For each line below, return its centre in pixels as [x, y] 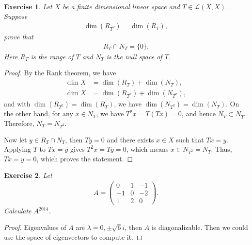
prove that [19, 37]
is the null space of [134, 56]
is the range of [52, 56]
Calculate [18, 211]
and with [17, 104]
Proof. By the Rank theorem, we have [60, 73]
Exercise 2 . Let [28, 175]
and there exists [130, 139]
